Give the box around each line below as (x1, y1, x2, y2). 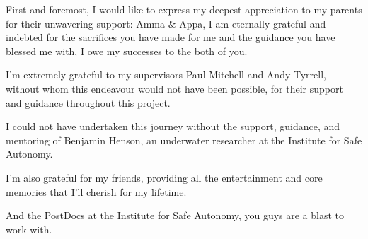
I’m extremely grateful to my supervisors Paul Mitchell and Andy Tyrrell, (6, 67, 326, 82)
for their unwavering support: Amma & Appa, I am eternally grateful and (6, 16, 326, 30)
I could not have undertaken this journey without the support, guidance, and (6, 119, 340, 134)
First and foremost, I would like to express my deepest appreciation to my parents (6, 2, 362, 16)
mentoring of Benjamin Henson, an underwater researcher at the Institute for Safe (6, 132, 362, 147)
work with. (6, 221, 52, 236)
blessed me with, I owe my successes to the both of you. (6, 43, 248, 58)
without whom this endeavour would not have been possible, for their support (6, 81, 343, 95)
